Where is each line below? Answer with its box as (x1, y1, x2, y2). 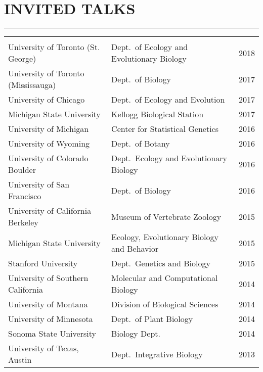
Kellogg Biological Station (111, 108, 204, 120)
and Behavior (111, 243, 159, 255)
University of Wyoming (8, 137, 90, 150)
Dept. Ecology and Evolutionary (111, 152, 227, 164)
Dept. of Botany (111, 137, 170, 150)
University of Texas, (8, 342, 79, 354)
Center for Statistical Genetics (111, 123, 219, 135)
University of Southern (8, 272, 89, 284)
